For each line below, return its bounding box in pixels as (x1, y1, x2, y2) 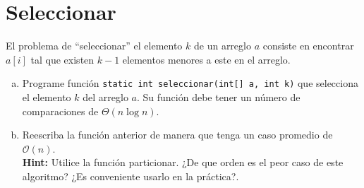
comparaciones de (22, 103, 99, 118)
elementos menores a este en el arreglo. (122, 52, 291, 66)
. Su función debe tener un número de (136, 89, 301, 104)
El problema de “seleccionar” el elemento (6, 38, 183, 53)
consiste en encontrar (262, 38, 354, 53)
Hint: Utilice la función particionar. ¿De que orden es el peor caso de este (22, 155, 344, 170)
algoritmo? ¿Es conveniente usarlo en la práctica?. (22, 168, 239, 183)
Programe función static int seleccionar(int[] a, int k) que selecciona (22, 76, 358, 90)
